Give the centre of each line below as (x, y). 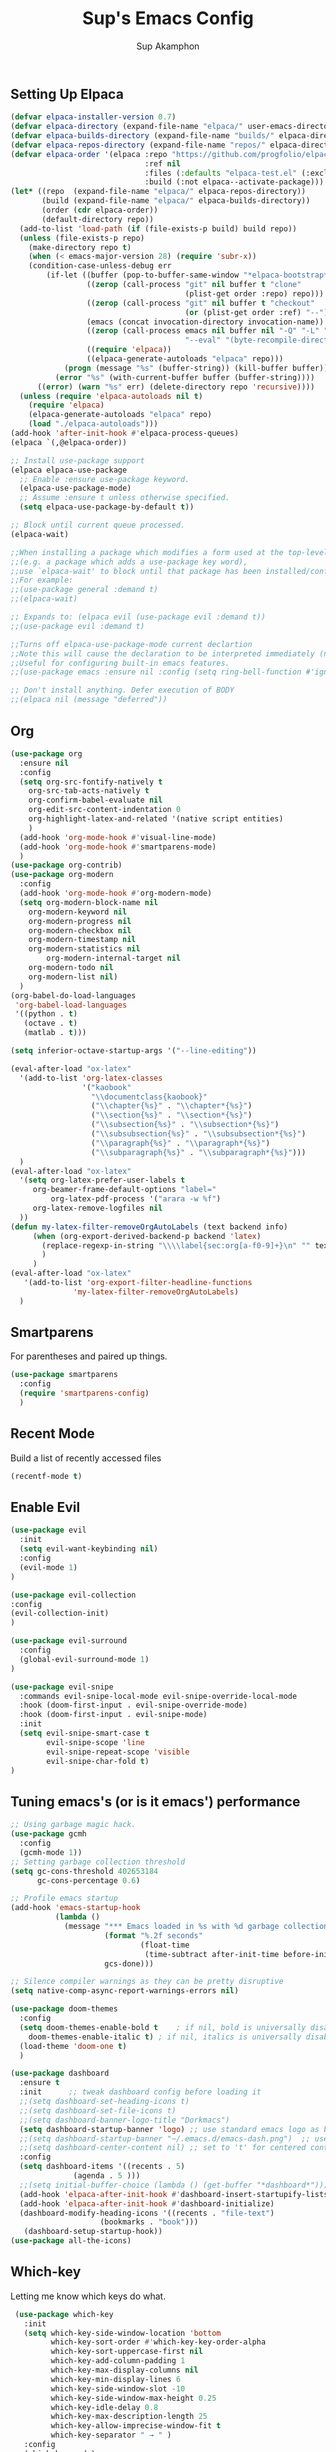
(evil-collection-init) (60, 1613)
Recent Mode (52, 1433)
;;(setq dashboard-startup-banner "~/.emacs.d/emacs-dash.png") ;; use (174, 2138)
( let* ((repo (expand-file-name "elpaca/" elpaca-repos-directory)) (158, 192)
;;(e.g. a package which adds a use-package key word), (129, 562)
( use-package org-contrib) (66, 865)
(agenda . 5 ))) (107, 2176)
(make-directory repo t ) (80, 247)
